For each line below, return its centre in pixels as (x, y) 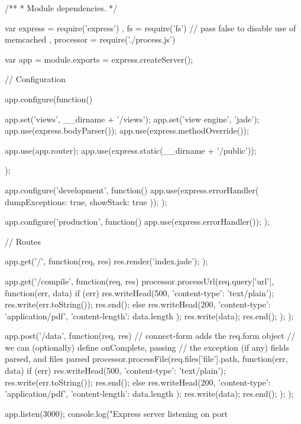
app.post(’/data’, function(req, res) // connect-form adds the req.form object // (150, 336)
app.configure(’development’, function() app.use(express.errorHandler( (132, 190)
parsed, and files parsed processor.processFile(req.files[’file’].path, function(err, (146, 359)
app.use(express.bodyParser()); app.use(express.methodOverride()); (127, 130)
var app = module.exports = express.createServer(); (99, 59)
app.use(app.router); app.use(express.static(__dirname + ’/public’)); (131, 150)
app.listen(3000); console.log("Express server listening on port (116, 413)
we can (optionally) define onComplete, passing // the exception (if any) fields (147, 347)
